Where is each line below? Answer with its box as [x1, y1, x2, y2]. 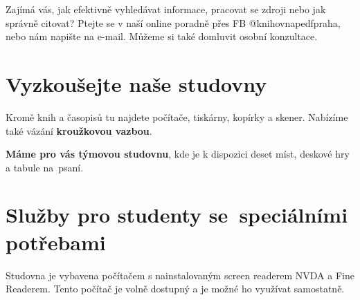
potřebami [6, 227, 106, 256]
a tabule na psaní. [6, 160, 84, 174]
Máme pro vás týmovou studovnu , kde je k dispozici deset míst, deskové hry [6, 147, 350, 161]
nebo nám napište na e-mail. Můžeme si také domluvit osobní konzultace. [6, 29, 318, 44]
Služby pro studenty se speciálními [6, 200, 348, 229]
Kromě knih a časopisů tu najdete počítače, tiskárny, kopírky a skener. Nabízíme [6, 109, 348, 124]
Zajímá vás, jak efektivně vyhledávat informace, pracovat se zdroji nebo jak [6, 2, 326, 16]
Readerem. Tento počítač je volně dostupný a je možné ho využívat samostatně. [6, 281, 345, 296]
